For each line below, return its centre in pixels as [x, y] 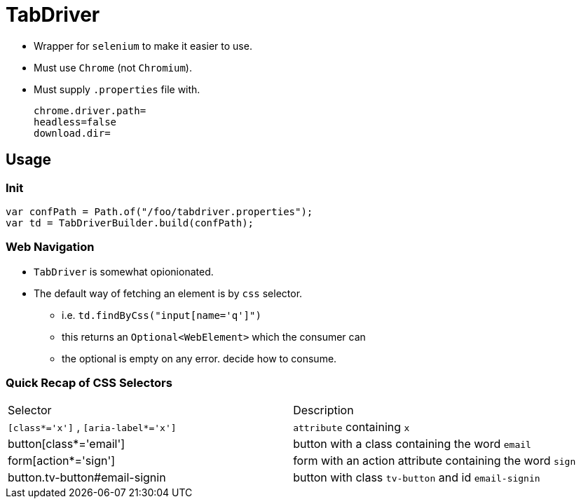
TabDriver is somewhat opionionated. [124, 271]
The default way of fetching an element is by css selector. [168, 293]
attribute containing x [351, 427]
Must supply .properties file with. [117, 89]
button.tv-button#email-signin [87, 478]
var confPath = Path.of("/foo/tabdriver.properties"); [159, 211]
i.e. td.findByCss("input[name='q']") [162, 315]
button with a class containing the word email [412, 444]
